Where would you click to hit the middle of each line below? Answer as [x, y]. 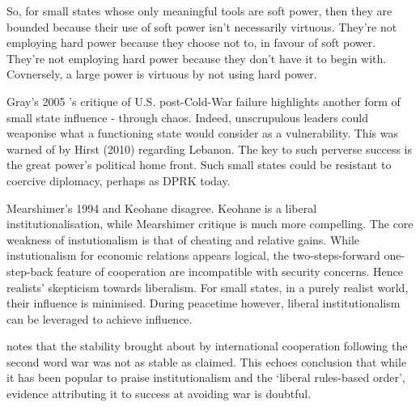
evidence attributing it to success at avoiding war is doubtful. [159, 394]
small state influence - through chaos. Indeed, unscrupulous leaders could [188, 117]
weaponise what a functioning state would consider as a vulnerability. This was [202, 133]
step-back [30, 271]
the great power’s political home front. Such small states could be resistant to [199, 165]
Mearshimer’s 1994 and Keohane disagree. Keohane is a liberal [162, 208]
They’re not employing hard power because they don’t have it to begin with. [197, 58]
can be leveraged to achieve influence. [100, 318]
